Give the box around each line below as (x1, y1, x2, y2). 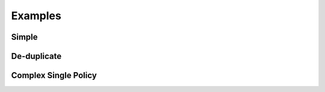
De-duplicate (11, 51, 62, 61)
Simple (11, 32, 39, 42)
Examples (11, 9, 61, 22)
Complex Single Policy (11, 70, 97, 81)
